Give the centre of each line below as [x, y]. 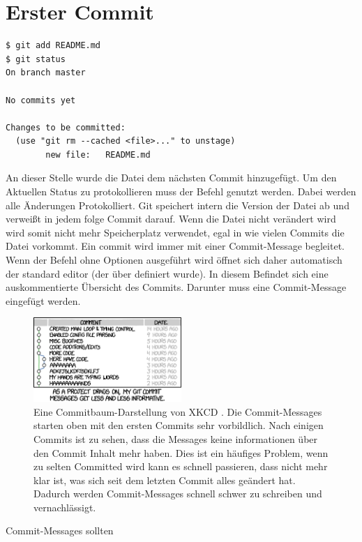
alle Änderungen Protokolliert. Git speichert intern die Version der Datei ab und [178, 205]
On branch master [46, 73]
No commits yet [41, 100]
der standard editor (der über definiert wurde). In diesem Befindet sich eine [167, 273]
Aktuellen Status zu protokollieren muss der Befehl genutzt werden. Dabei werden [181, 191]
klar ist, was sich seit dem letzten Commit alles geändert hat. [165, 480]
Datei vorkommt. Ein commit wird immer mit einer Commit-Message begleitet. [175, 246]
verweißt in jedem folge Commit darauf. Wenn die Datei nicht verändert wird [171, 219]
